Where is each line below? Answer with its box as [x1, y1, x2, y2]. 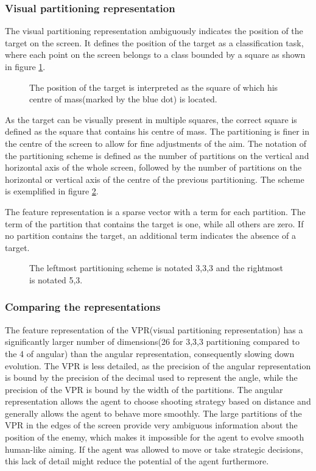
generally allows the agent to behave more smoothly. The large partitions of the [5, 406, 302, 419]
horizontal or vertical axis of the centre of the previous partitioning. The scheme [5, 172, 304, 185]
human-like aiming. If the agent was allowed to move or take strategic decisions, [5, 442, 303, 455]
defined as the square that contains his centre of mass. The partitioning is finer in [5, 125, 310, 138]
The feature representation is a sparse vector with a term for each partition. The [5, 205, 306, 218]
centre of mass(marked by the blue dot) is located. [29, 93, 217, 105]
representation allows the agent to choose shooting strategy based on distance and [5, 395, 311, 408]
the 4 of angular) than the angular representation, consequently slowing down [5, 347, 295, 359]
